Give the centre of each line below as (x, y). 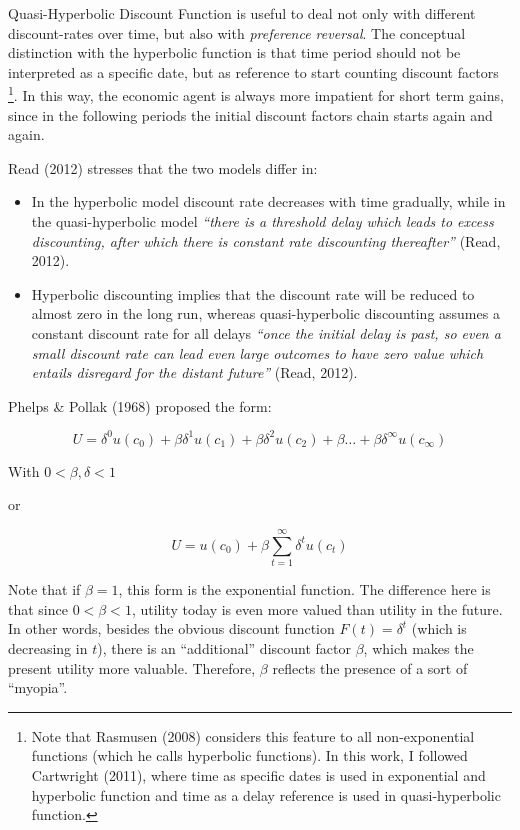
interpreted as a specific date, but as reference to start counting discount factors (253, 71)
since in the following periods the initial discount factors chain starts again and (250, 114)
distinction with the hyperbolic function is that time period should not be (234, 52)
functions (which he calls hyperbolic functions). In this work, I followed (249, 755)
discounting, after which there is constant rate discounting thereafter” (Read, (266, 240)
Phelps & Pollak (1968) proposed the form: (140, 405)
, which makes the (418, 647)
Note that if (44, 589)
